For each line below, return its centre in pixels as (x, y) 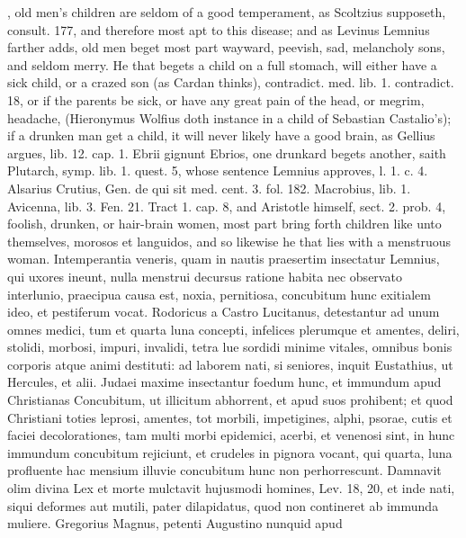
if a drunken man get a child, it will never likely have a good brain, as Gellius (221, 135)
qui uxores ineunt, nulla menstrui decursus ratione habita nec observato (205, 276)
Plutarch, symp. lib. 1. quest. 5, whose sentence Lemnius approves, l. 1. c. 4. (218, 170)
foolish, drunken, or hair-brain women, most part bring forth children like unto (224, 224)
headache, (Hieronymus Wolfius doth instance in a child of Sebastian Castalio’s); (229, 117)
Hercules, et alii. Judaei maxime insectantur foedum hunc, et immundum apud (224, 382)
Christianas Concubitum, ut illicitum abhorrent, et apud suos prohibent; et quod (230, 400)
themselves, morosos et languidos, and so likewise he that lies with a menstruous (229, 241)
